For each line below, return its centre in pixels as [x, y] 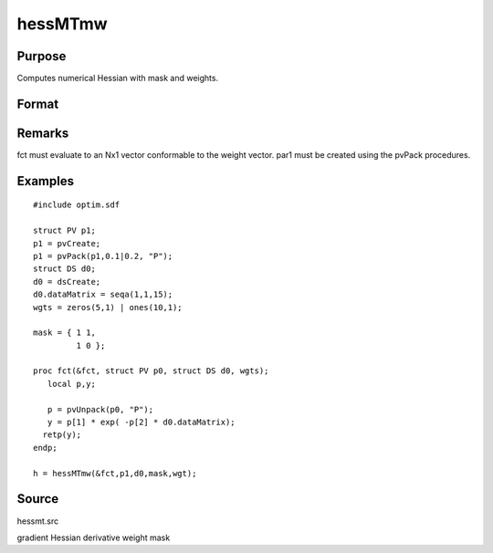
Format [38, 104]
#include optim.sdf [77, 205]
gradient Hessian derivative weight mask [94, 537]
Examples [46, 181]
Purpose [42, 56]
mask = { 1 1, [64, 333]
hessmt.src [38, 521]
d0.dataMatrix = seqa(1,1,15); [103, 295]
